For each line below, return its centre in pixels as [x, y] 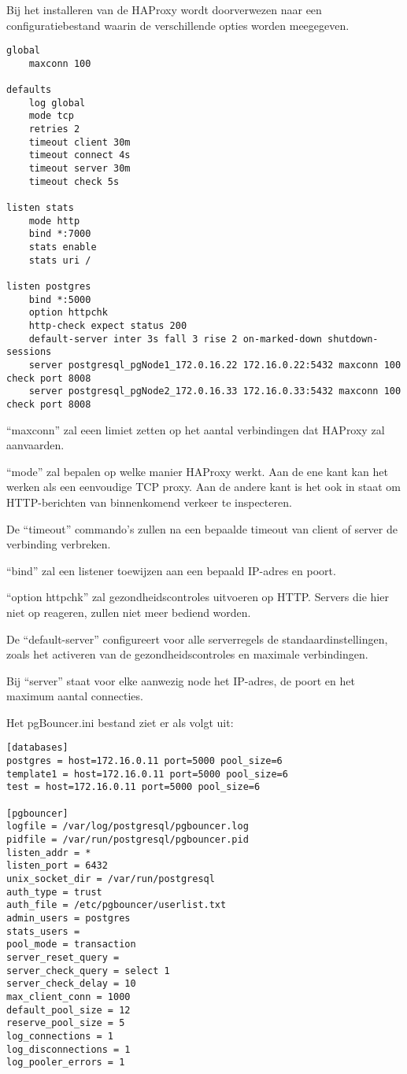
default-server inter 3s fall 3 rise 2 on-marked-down [175, 339]
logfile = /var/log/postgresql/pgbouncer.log [128, 827]
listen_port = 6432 [57, 866]
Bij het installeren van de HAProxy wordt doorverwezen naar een [164, 9]
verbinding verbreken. [59, 544]
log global [57, 103]
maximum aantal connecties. [75, 696]
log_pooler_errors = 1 [66, 1063]
